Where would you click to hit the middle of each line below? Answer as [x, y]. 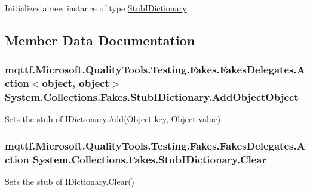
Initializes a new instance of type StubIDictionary [96, 8]
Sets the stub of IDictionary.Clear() [70, 182]
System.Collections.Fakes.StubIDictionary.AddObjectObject [152, 97]
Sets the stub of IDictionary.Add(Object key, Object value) [113, 119]
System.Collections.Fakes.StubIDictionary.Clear [150, 159]
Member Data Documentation [100, 40]
